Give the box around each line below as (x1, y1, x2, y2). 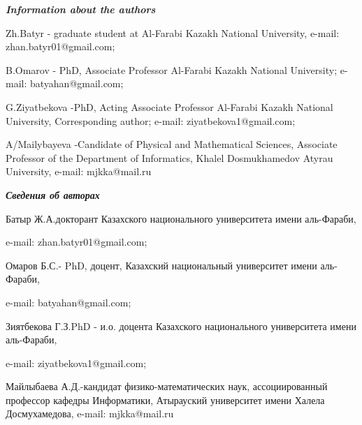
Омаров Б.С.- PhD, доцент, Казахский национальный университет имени (6, 258, 317, 272)
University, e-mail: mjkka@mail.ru (6, 164, 152, 179)
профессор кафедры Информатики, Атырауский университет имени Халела (6, 392, 325, 407)
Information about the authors (6, 2, 156, 16)
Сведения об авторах (6, 187, 100, 202)
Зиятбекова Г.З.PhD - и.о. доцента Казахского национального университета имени (6, 318, 356, 333)
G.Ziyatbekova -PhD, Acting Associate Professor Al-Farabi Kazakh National (6, 99, 333, 114)
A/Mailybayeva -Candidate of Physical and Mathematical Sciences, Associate (6, 137, 338, 151)
